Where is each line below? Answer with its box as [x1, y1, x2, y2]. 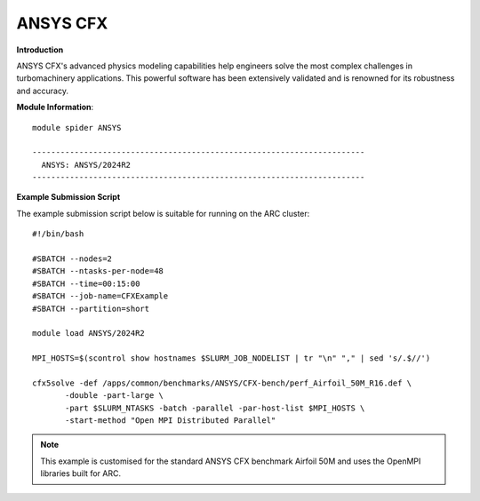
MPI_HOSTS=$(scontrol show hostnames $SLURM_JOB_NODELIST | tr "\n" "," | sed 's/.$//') [32, 354, 431, 363]
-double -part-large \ [65, 391, 164, 401]
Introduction [16, 44, 64, 55]
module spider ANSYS [32, 123, 122, 132]
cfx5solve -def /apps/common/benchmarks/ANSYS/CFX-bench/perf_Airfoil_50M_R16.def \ [32, 378, 412, 388]
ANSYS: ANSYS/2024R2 [41, 160, 132, 170]
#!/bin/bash [32, 229, 84, 239]
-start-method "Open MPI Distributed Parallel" [65, 416, 276, 425]
